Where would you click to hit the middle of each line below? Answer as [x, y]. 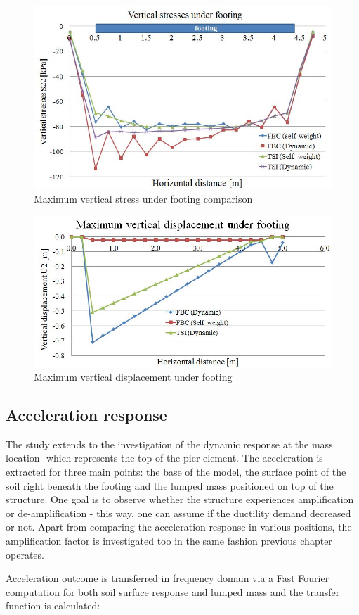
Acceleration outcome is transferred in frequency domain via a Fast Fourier [168, 578]
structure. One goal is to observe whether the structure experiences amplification [180, 499]
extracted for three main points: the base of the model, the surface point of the [176, 472]
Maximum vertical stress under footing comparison [143, 199]
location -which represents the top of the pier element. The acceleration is [164, 458]
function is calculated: [53, 606]
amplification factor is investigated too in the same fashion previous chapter [169, 541]
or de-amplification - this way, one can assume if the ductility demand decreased [178, 513]
